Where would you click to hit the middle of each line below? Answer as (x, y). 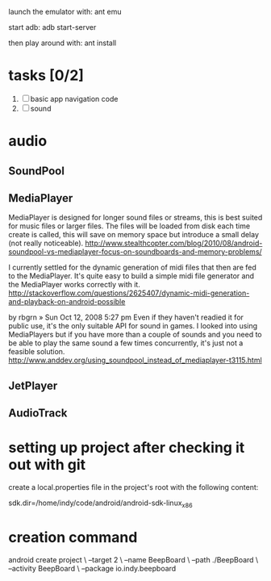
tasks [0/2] (46, 75)
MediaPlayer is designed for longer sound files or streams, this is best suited (135, 218)
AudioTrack (38, 414)
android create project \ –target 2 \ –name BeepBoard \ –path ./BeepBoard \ (133, 559)
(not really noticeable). (46, 243)
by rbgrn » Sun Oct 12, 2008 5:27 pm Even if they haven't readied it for (126, 317)
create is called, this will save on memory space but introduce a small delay (134, 235)
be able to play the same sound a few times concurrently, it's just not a (126, 343)
